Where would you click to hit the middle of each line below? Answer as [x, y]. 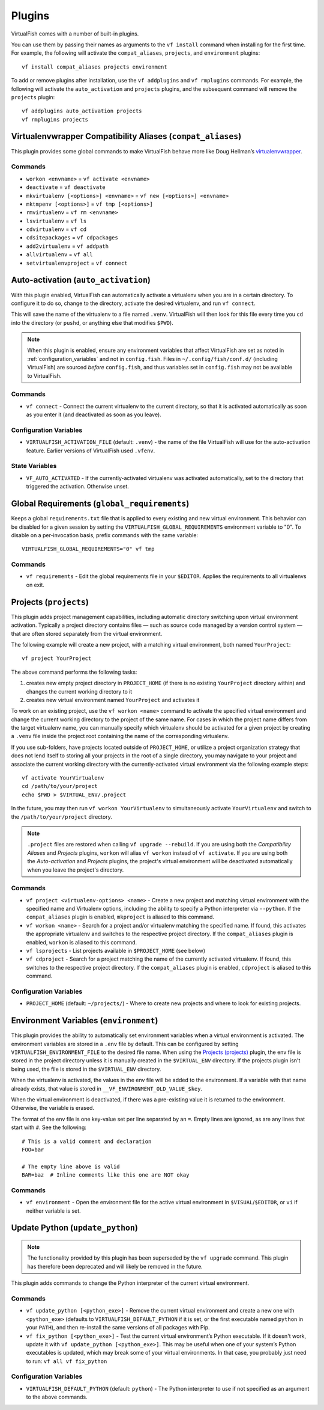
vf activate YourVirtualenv [63, 778]
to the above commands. [57, 1397]
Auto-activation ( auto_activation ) [81, 280]
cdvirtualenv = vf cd [56, 229]
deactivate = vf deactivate [66, 187]
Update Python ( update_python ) [74, 1228]
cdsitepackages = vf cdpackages [72, 238]
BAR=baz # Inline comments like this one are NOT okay [106, 1175]
